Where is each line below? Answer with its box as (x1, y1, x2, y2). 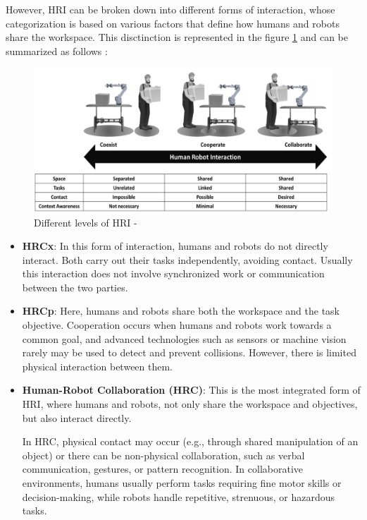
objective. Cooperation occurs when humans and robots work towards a (22, 318, 332, 332)
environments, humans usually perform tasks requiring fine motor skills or (22, 476, 342, 490)
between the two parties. (22, 279, 128, 294)
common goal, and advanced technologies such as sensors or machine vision (22, 331, 347, 346)
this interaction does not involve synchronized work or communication (22, 266, 325, 281)
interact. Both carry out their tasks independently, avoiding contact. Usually (22, 252, 353, 267)
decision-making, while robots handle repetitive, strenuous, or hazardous (22, 489, 335, 504)
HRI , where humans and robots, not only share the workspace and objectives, (22, 397, 358, 411)
